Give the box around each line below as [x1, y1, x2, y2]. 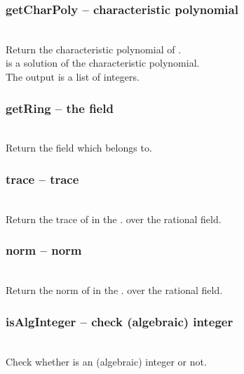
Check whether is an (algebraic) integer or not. [6, 354, 207, 368]
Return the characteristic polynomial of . [6, 41, 182, 56]
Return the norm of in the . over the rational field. [6, 283, 223, 298]
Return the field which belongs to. [6, 140, 152, 155]
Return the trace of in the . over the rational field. [6, 211, 222, 226]
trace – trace [6, 170, 79, 187]
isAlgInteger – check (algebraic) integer [6, 312, 233, 330]
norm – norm [6, 241, 82, 259]
